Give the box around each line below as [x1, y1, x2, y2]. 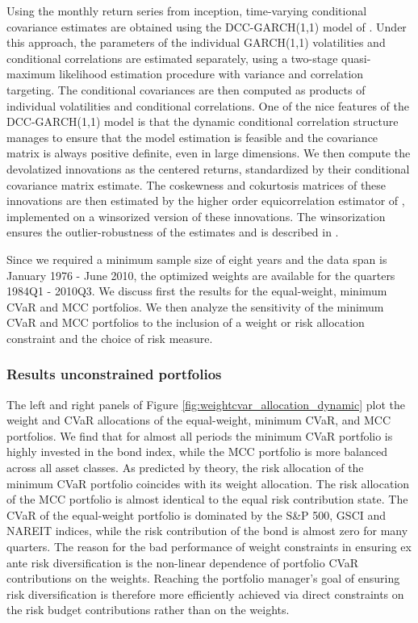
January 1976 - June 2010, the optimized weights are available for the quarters [6, 266, 395, 283]
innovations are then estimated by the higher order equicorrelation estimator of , [6, 192, 405, 209]
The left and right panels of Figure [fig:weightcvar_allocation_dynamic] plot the [6, 395, 405, 412]
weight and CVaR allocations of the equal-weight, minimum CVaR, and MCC [6, 412, 391, 429]
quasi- [341, 49, 371, 66]
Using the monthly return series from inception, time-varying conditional [6, 2, 367, 19]
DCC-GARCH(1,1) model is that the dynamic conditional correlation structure [6, 113, 399, 130]
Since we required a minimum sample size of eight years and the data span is [6, 250, 387, 267]
